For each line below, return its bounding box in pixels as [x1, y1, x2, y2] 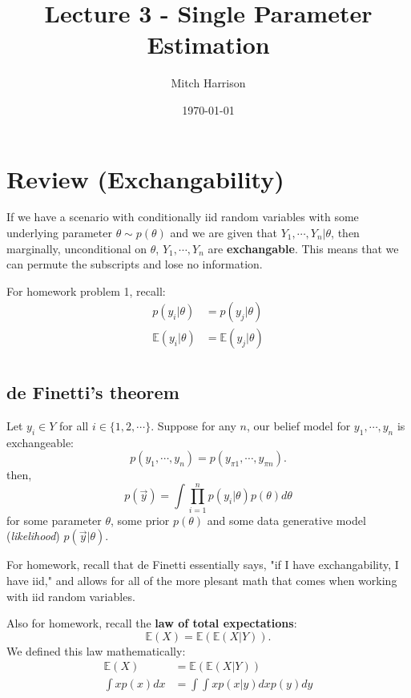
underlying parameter [6, 224, 112, 241]
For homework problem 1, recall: [6, 282, 166, 299]
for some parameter [6, 511, 102, 528]
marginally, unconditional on [6, 240, 147, 256]
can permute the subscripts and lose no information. [6, 256, 263, 272]
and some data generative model [207, 511, 366, 528]
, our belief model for [246, 417, 351, 434]
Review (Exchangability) [6, 162, 284, 195]
